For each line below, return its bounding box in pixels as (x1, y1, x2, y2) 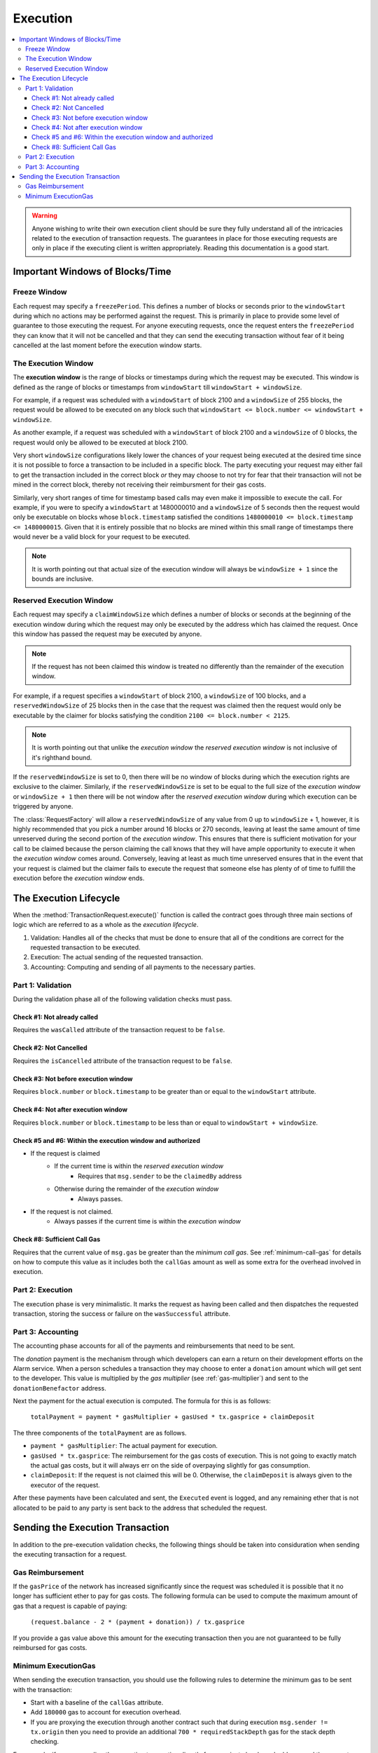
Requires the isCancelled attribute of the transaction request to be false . (13, 1056, 232, 1065)
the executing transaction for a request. (13, 1550, 127, 1558)
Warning (31, 211, 57, 220)
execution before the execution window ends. (13, 874, 145, 882)
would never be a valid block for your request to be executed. (13, 533, 190, 541)
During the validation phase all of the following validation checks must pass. (13, 994, 232, 1003)
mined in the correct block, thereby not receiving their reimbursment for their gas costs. (13, 480, 266, 489)
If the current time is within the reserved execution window (54, 1162, 224, 1170)
